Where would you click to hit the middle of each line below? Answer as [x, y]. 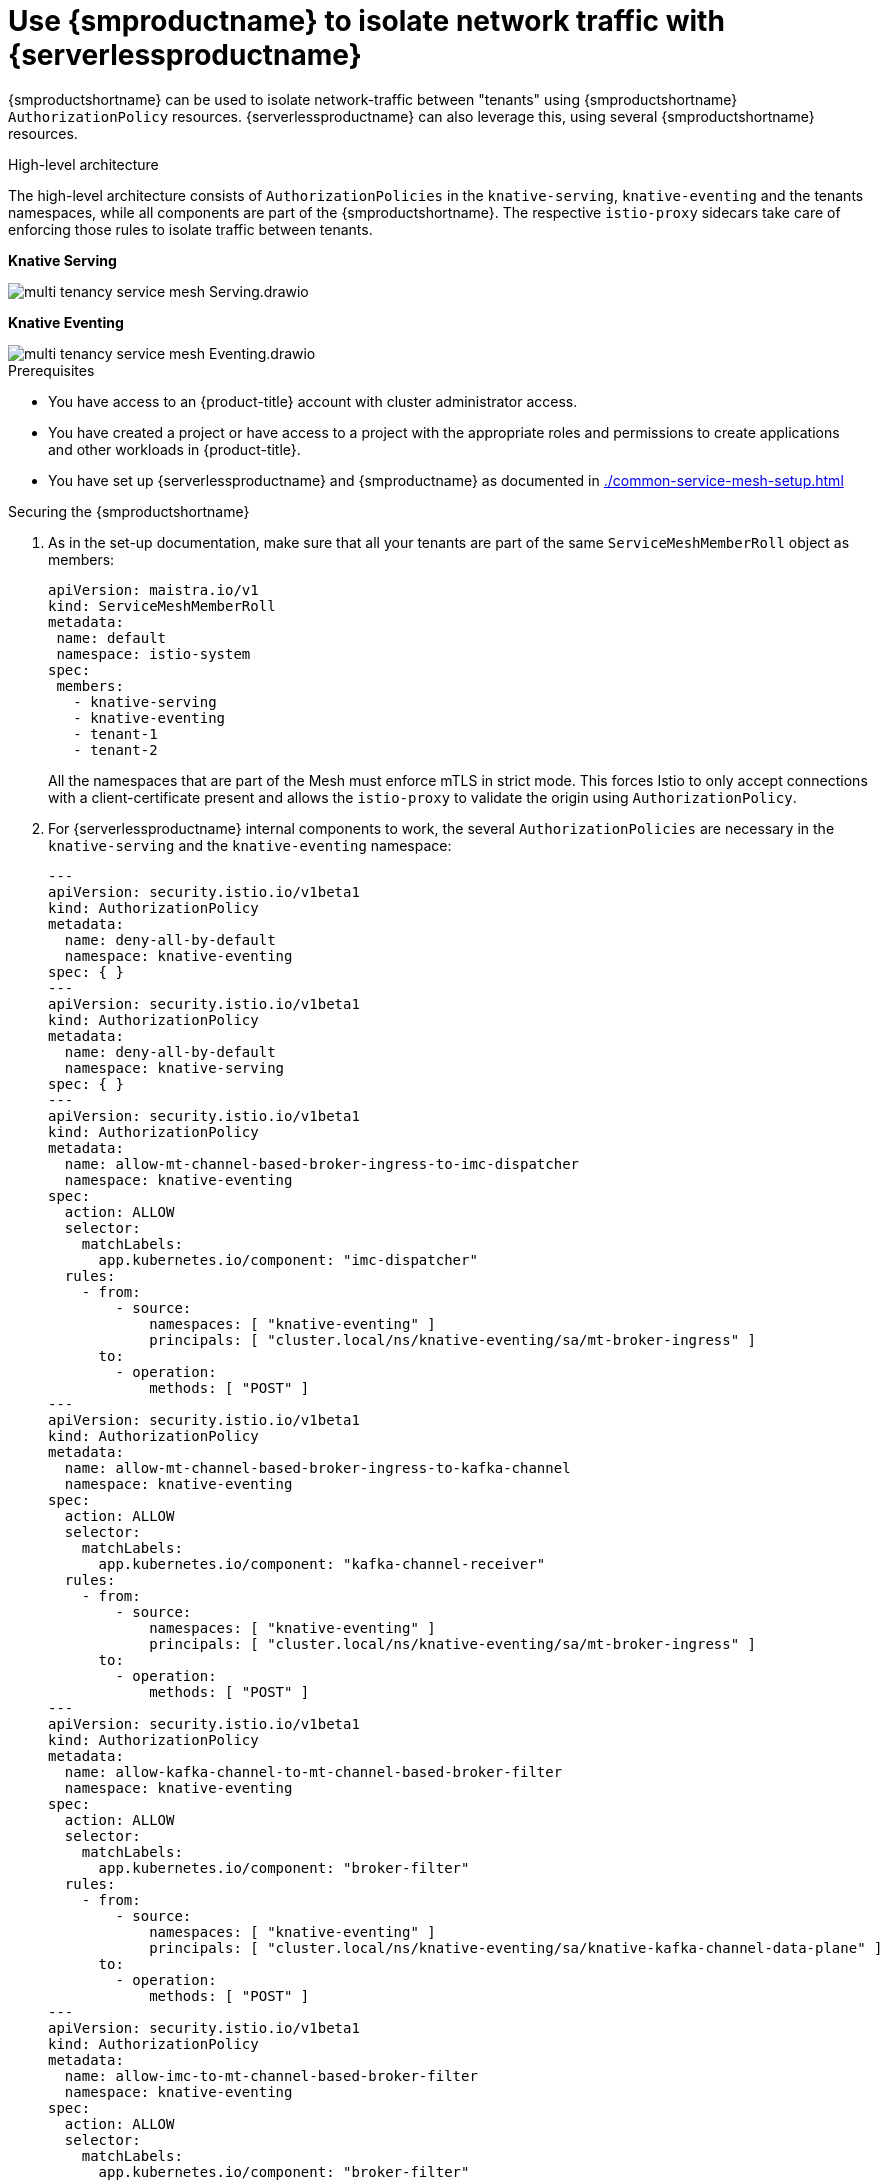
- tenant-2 [115, 749]
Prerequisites [51, 370]
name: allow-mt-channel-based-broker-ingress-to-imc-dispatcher [322, 1163]
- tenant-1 [115, 733]
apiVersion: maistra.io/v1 [153, 589]
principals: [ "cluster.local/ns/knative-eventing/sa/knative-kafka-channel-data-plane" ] [516, 1947]
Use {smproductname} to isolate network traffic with [366, 21]
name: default [111, 637]
